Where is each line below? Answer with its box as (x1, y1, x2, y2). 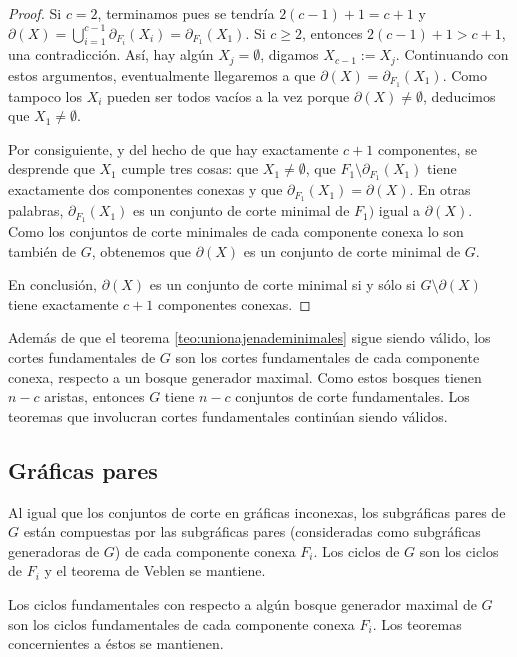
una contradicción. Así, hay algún (8, 44, 214, 65)
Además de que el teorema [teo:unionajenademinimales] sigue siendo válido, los (8, 327, 491, 348)
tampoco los (8, 85, 82, 106)
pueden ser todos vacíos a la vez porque (107, 85, 350, 106)
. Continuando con (395, 44, 509, 65)
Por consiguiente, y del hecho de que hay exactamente (8, 138, 339, 159)
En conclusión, (8, 274, 97, 295)
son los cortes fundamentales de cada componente (175, 347, 480, 368)
